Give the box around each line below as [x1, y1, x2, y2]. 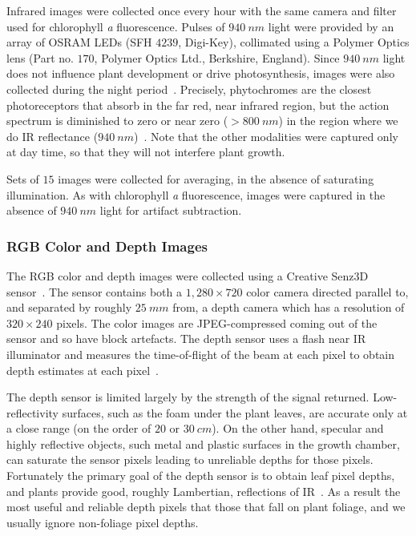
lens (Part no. [6, 49, 74, 66]
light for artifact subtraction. [99, 202, 242, 219]
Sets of [6, 170, 39, 187]
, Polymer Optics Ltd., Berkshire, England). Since [94, 49, 340, 66]
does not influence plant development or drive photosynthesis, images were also [6, 65, 395, 82]
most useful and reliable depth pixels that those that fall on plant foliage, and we [6, 498, 406, 515]
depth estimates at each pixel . [6, 361, 159, 378]
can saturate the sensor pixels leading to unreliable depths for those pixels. [6, 451, 374, 468]
